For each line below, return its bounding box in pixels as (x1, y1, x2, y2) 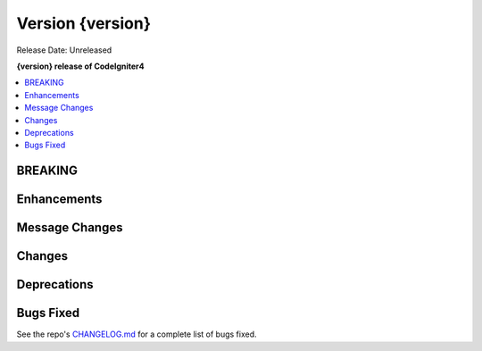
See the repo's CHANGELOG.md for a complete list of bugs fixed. (16, 329, 258, 339)
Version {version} (16, 13, 152, 33)
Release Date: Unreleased (16, 45, 112, 55)
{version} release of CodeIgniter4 (16, 61, 145, 71)
